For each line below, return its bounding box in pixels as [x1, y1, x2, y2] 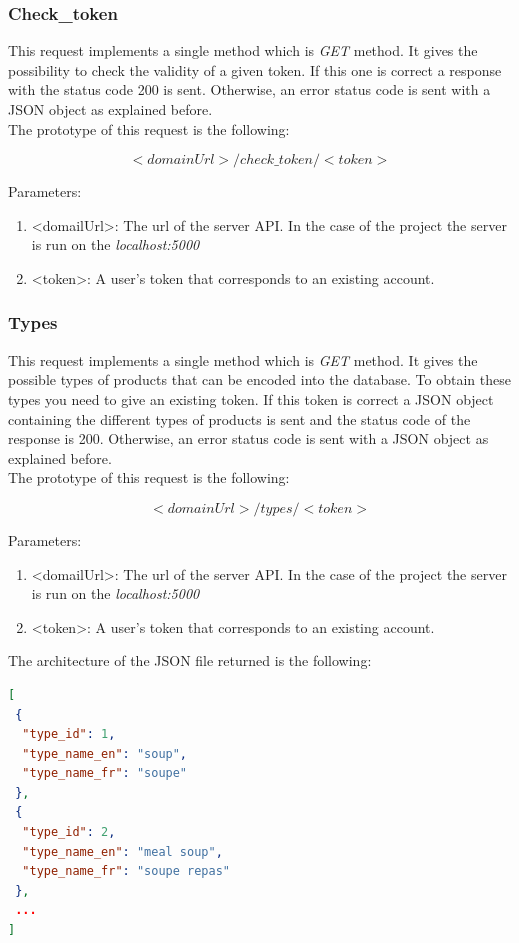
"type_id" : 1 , [22, 727, 116, 742]
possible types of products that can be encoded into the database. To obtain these [8, 369, 511, 390]
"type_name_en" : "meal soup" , [22, 844, 223, 859]
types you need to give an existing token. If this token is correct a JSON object [8, 388, 494, 409]
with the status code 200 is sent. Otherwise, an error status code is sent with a [8, 79, 491, 100]
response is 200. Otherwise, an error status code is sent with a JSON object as [8, 428, 489, 449]
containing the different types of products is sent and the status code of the [8, 408, 471, 429]
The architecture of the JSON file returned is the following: [8, 650, 372, 671]
